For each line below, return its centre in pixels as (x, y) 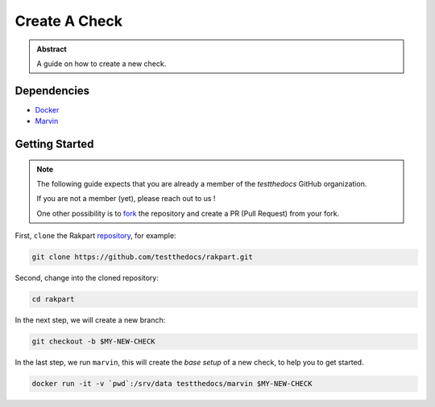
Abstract (52, 49)
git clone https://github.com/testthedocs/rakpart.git (142, 257)
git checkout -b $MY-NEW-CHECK (94, 341)
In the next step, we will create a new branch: (90, 320)
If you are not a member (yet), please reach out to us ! (126, 199)
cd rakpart (53, 299)
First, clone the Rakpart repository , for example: (95, 236)
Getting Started (54, 144)
